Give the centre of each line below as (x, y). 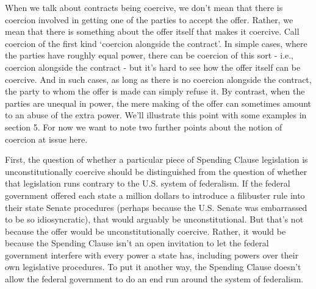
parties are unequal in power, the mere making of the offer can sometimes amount (158, 103)
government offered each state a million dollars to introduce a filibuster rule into (155, 195)
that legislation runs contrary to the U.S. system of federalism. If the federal (148, 183)
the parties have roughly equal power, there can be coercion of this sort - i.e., (149, 55)
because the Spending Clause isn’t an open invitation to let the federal (137, 243)
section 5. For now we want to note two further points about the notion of (144, 127)
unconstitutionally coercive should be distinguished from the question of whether (156, 171)
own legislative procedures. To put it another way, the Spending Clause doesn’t (153, 267)
